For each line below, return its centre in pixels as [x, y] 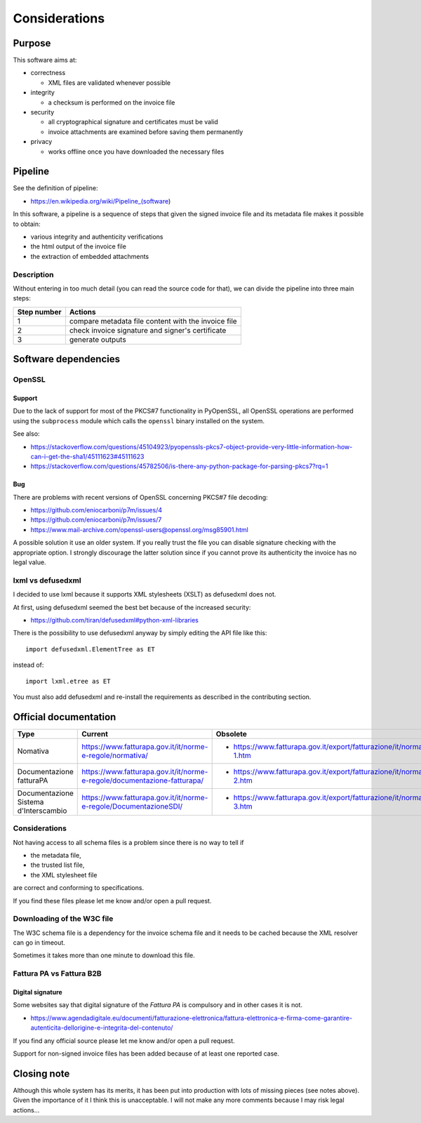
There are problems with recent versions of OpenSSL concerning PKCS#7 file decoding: [140, 497]
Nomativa [33, 751]
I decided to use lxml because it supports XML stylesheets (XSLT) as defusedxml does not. [145, 594]
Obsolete [231, 733]
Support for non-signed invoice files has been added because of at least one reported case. [146, 1054]
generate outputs [98, 339]
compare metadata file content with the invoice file [153, 321]
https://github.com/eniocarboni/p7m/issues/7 [96, 520]
